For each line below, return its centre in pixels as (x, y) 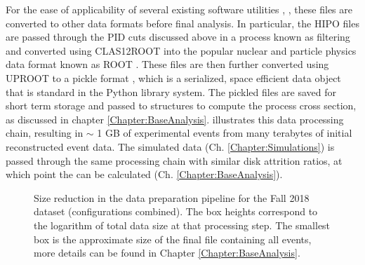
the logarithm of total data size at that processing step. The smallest (182, 225)
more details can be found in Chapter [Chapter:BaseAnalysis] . (167, 253)
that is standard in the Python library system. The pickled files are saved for (171, 91)
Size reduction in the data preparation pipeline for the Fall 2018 (172, 197)
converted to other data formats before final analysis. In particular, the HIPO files (182, 23)
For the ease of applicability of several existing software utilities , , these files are (179, 9)
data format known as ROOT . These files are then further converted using (167, 64)
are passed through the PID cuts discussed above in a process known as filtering (178, 37)
